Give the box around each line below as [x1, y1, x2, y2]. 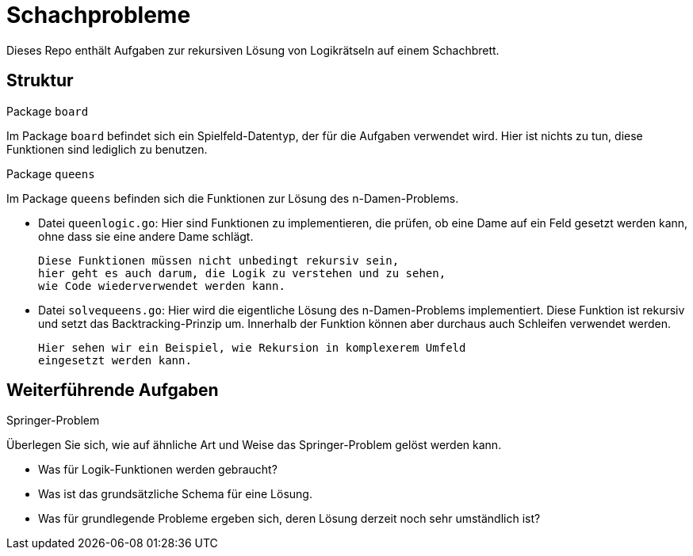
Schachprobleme [6, 2, 191, 29]
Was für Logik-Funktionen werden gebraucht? [38, 463, 278, 477]
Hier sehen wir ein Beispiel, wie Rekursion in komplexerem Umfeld [38, 341, 466, 354]
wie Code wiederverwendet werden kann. [38, 279, 285, 292]
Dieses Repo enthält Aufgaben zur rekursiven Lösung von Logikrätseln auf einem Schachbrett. [6, 43, 500, 57]
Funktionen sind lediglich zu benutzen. [6, 142, 208, 156]
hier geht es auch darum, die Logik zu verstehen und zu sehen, [38, 266, 446, 280]
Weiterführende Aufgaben [6, 380, 219, 401]
